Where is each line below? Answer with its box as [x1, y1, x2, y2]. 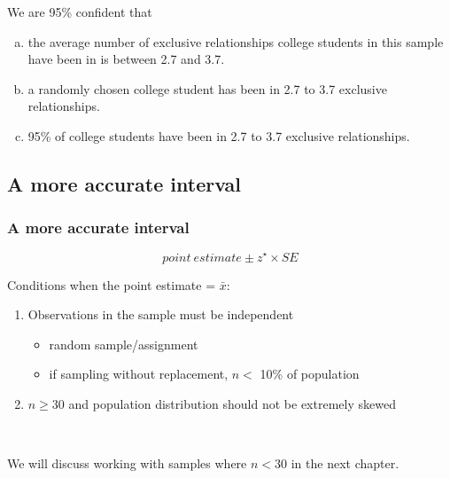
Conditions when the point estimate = [7, 275, 216, 294]
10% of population [260, 364, 360, 383]
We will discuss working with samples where [7, 454, 247, 473]
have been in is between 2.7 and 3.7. [27, 50, 225, 68]
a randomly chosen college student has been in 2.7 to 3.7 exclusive [27, 79, 387, 98]
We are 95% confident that [7, 2, 152, 20]
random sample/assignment [49, 334, 198, 353]
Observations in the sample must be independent [27, 305, 294, 324]
